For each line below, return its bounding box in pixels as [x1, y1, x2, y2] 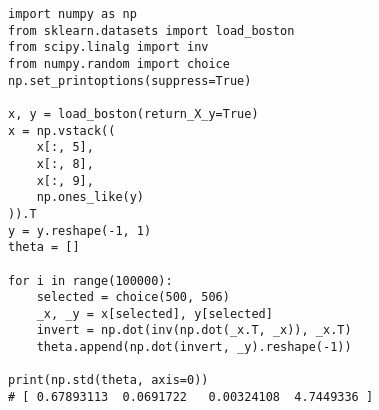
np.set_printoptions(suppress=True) [8, 73, 252, 88]
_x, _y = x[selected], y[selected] [36, 306, 273, 321]
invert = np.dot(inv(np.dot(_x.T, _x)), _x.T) [36, 323, 352, 338]
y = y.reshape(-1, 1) [8, 223, 152, 238]
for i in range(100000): [8, 273, 173, 288]
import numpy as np [8, 7, 137, 21]
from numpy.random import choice [8, 56, 230, 71]
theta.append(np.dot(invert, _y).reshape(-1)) [36, 340, 352, 355]
